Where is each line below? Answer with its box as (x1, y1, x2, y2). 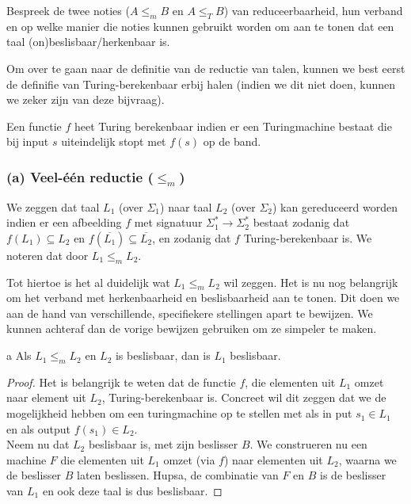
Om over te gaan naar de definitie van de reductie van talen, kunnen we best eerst (6, 59, 405, 76)
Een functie (6, 117, 62, 134)
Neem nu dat (6, 436, 70, 452)
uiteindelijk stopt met (61, 133, 166, 150)
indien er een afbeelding (6, 214, 122, 231)
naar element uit (6, 389, 86, 406)
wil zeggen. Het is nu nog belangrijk (223, 273, 398, 290)
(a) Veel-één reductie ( (6, 166, 154, 186)
